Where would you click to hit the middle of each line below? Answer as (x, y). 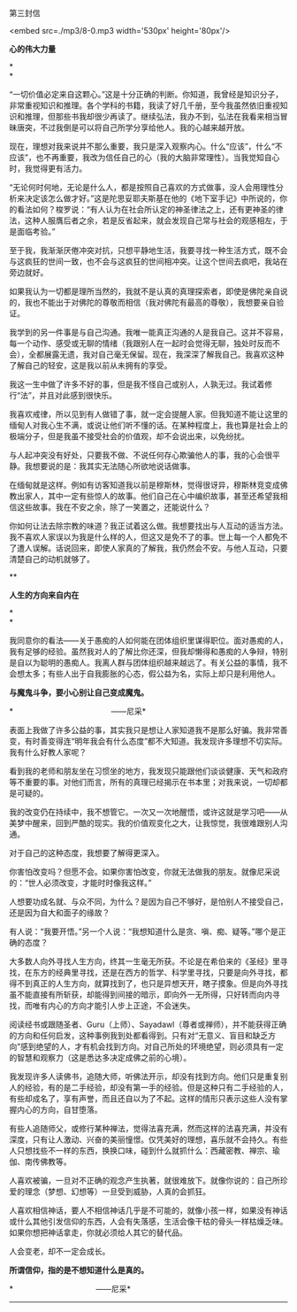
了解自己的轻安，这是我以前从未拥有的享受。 (91, 365)
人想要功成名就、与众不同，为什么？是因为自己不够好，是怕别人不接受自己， (148, 902)
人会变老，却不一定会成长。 (60, 1251)
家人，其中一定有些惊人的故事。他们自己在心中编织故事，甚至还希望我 (152, 496)
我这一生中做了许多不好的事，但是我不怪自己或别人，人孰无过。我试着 (137, 384)
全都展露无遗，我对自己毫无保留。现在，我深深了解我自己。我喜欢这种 (156, 354)
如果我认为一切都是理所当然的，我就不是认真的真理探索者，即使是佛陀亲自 (145, 291)
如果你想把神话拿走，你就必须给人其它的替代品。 (98, 1232)
